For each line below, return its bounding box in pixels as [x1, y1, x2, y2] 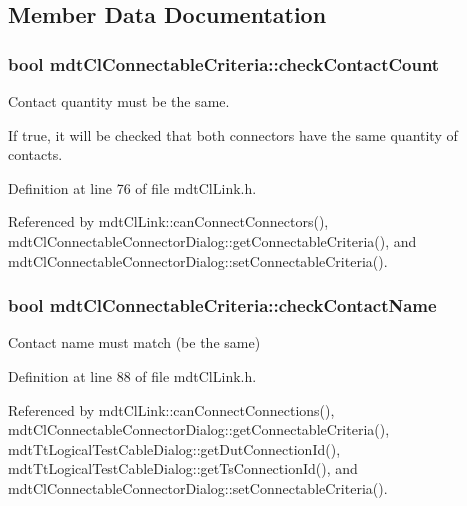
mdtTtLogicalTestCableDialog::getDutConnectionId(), [8, 438, 341, 459]
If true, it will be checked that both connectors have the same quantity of [8, 124, 458, 145]
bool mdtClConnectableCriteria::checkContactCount [8, 51, 440, 76]
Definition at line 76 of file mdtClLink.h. [8, 177, 257, 198]
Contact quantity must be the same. [8, 91, 230, 111]
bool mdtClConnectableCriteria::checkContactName [8, 293, 437, 318]
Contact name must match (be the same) [8, 332, 261, 353]
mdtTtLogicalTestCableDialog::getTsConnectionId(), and [8, 458, 358, 479]
